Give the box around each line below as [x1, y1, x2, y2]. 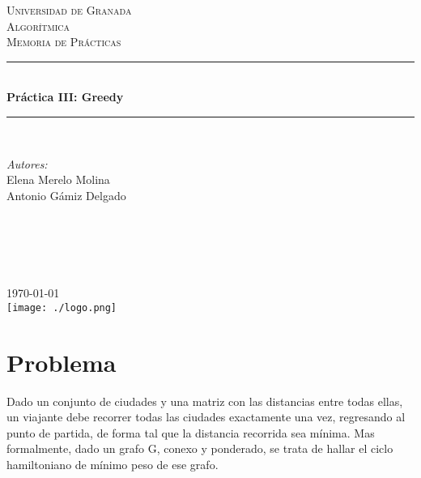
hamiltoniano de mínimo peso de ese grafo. [6, 455, 219, 472]
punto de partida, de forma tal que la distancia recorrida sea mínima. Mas [6, 424, 375, 441]
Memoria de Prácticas [6, 33, 121, 50]
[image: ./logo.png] [6, 301, 117, 314]
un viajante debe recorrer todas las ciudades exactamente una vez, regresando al [6, 408, 406, 425]
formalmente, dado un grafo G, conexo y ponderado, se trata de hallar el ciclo [6, 440, 393, 457]
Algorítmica [6, 17, 70, 34]
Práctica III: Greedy [6, 88, 124, 105]
